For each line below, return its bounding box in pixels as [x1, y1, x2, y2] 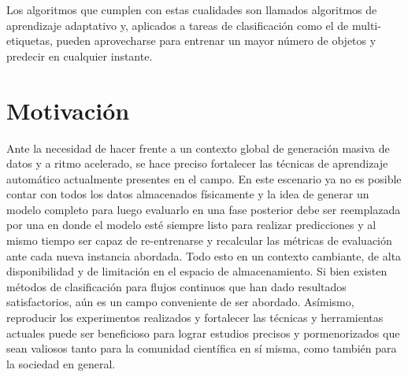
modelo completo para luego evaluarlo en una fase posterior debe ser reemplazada [6, 201, 401, 217]
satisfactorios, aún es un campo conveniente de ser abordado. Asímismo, [6, 294, 354, 310]
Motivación [6, 94, 130, 126]
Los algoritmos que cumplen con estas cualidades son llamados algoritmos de [6, 2, 377, 17]
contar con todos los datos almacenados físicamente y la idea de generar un [6, 186, 369, 202]
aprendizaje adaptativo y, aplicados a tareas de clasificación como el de [6, 17, 349, 33]
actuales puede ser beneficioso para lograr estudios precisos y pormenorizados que [6, 324, 400, 341]
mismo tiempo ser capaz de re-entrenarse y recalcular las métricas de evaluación [6, 232, 392, 249]
